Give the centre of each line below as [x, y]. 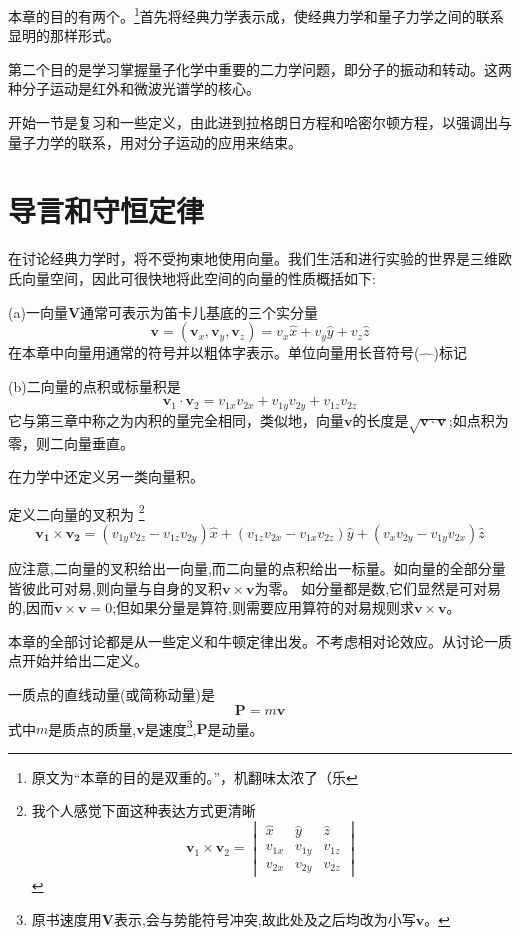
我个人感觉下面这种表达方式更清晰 [143, 810]
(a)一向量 [38, 311]
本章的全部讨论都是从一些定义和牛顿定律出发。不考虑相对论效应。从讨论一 [253, 640]
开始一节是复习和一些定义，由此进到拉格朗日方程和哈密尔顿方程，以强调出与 [260, 122]
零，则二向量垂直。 [71, 442]
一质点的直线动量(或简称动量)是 [111, 693]
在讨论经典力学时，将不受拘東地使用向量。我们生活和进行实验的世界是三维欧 [260, 258]
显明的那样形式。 [64, 35]
